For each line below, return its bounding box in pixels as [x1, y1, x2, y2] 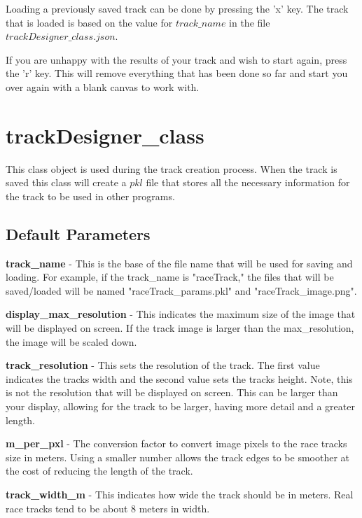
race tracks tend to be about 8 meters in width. [6, 500, 210, 515]
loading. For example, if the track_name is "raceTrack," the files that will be [6, 269, 334, 284]
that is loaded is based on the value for [6, 15, 173, 29]
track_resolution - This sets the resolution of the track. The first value [6, 358, 320, 372]
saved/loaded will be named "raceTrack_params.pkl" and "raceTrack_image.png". [6, 283, 357, 297]
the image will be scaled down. [6, 334, 137, 349]
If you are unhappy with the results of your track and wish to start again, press [6, 52, 347, 66]
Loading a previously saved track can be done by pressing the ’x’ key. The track [6, 1, 349, 15]
